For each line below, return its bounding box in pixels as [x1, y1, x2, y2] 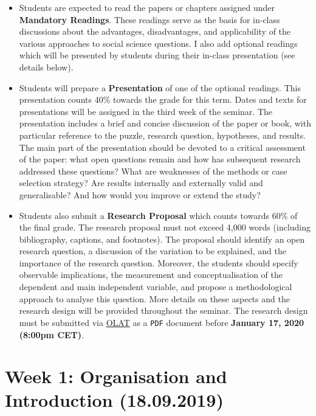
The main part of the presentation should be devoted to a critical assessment [19, 140, 306, 153]
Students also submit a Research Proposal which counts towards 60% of [19, 209, 298, 221]
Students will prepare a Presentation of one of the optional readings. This [19, 81, 301, 94]
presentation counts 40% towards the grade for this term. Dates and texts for [19, 93, 307, 106]
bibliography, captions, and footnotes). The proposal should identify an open [19, 232, 305, 245]
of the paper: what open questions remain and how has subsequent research [19, 153, 301, 165]
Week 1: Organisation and [5, 364, 227, 389]
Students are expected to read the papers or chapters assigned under [19, 1, 275, 13]
